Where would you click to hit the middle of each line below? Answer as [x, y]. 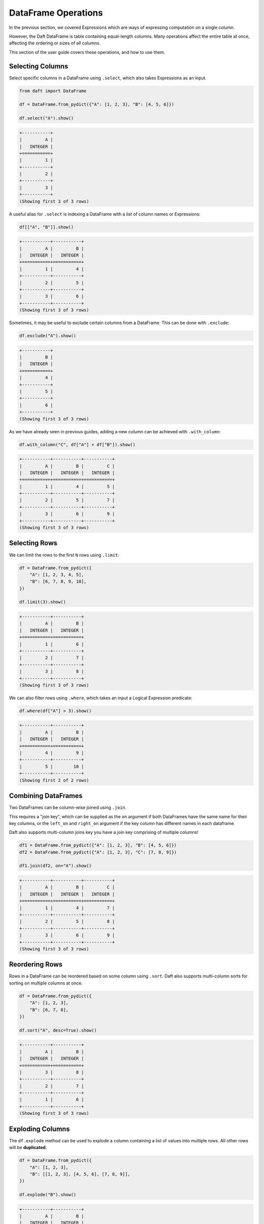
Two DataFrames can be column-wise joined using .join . [68, 807]
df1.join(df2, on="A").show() [55, 866]
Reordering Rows [36, 965]
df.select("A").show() [46, 118]
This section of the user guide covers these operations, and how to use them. [87, 52]
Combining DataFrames [46, 796]
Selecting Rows [33, 543]
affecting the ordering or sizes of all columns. [55, 43]
